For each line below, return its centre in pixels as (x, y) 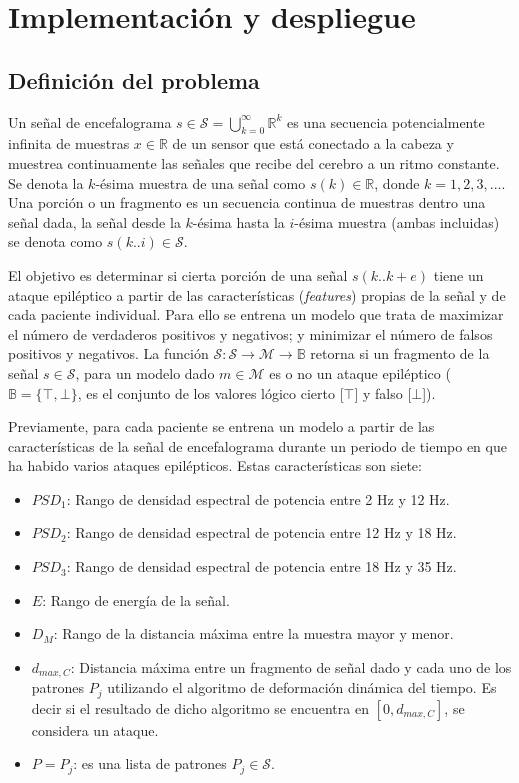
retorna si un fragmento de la (400, 353)
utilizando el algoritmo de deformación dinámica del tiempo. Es (302, 687)
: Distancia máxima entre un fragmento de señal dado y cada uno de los (291, 666)
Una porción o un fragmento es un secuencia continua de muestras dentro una (247, 202)
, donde (397, 182)
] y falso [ (383, 392)
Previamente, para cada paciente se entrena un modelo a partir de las (221, 426)
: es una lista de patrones (150, 763)
